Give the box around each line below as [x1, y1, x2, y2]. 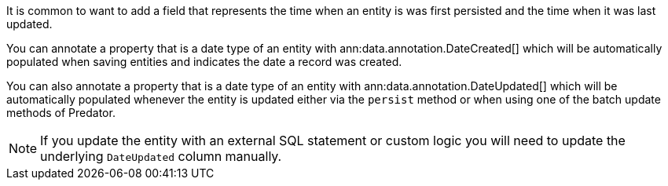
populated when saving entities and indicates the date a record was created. [6, 55, 402, 68]
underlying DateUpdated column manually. [40, 148, 282, 164]
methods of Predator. [6, 106, 116, 119]
